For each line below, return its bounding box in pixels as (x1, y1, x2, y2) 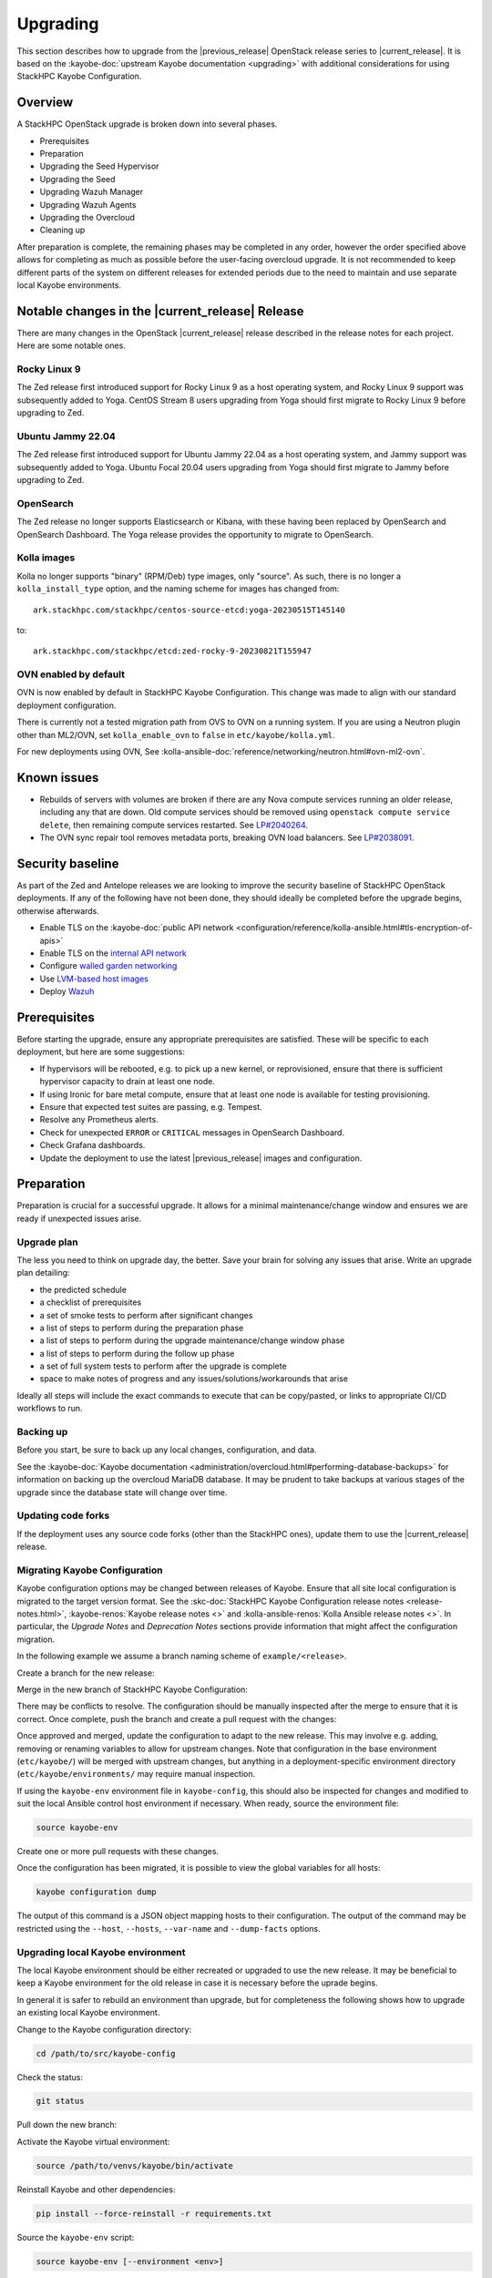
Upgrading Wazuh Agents (39, 199, 137, 210)
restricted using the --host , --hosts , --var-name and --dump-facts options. (16, 1923, 321, 1934)
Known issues (16, 770, 99, 785)
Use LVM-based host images (39, 973, 149, 984)
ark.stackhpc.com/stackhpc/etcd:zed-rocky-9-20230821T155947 (33, 646, 312, 656)
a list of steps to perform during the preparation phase (39, 1322, 244, 1333)
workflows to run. (16, 1403, 83, 1414)
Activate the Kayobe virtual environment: (16, 2136, 170, 2147)
